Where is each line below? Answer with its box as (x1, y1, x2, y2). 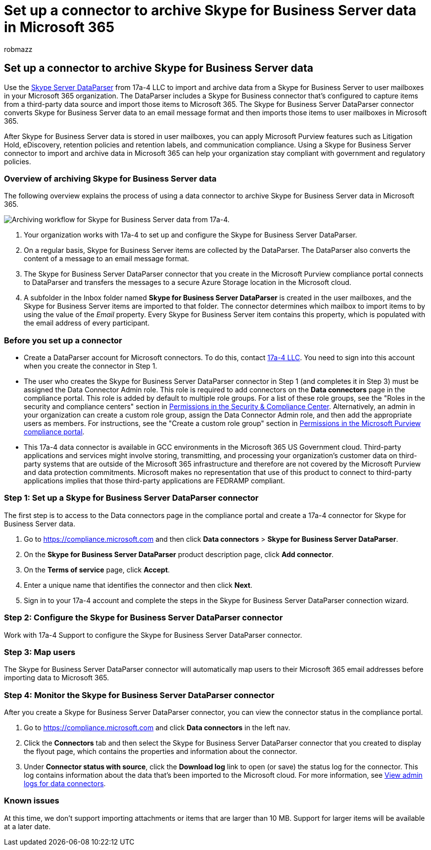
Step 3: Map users (4, 647, 76, 657)
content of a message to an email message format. (24, 254, 190, 263)
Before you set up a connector (4, 335, 122, 345)
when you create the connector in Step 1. (24, 362, 157, 371)
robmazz (4, 45, 33, 53)
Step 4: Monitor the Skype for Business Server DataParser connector (4, 690, 275, 700)
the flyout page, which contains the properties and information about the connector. (24, 747, 297, 756)
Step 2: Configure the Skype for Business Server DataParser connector (4, 613, 283, 623)
